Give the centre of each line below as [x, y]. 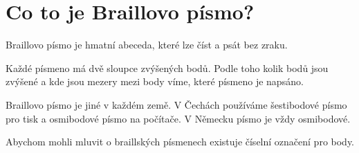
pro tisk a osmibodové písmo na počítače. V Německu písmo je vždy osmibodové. [178, 118]
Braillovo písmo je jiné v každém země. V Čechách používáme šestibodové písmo [176, 104]
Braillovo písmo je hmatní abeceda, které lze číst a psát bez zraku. [147, 45]
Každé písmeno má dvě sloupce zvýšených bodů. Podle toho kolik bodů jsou [167, 67]
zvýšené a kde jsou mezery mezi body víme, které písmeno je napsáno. [155, 81]
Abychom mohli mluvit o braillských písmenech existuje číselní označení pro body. [180, 142]
